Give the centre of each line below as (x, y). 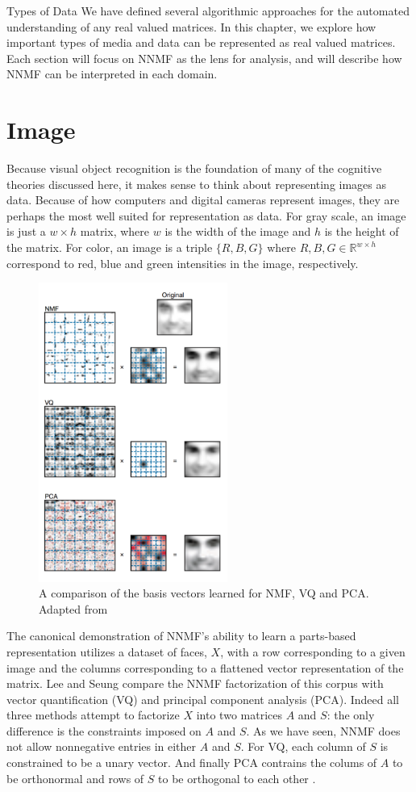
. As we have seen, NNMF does (323, 730)
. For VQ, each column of (303, 746)
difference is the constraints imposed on (104, 730)
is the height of (362, 231)
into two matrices (239, 715)
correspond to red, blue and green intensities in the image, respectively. (183, 263)
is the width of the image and (238, 231)
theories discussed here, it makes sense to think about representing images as (197, 184)
